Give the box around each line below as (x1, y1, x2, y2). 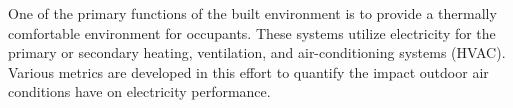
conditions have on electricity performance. (8, 81, 271, 102)
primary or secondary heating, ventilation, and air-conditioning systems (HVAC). (8, 42, 506, 63)
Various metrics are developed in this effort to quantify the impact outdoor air (8, 61, 489, 82)
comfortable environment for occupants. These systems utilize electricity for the (8, 22, 496, 43)
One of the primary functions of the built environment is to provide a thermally (8, 3, 497, 23)
